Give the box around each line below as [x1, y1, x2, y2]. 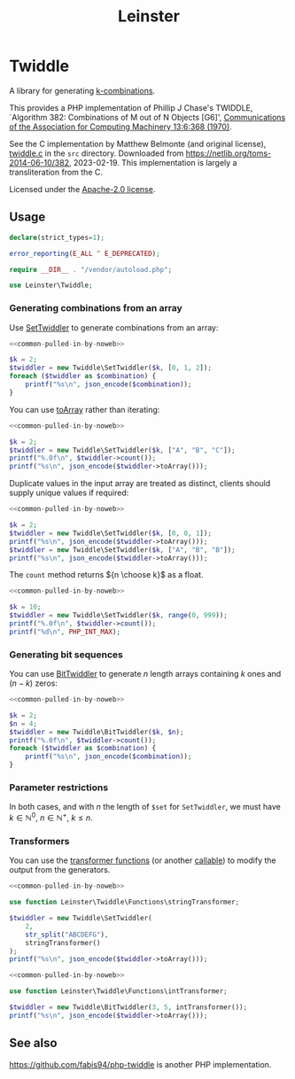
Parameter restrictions [9, 781, 109, 794]
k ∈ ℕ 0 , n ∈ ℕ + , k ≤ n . [9, 811, 93, 823]
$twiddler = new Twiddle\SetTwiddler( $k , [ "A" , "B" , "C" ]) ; [9, 446, 237, 454]
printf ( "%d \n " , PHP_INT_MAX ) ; [9, 627, 121, 636]
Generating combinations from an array [9, 302, 183, 314]
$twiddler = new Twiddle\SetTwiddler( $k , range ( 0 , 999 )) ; [9, 611, 228, 620]
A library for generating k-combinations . [9, 85, 156, 96]
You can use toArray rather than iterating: [9, 404, 160, 415]
